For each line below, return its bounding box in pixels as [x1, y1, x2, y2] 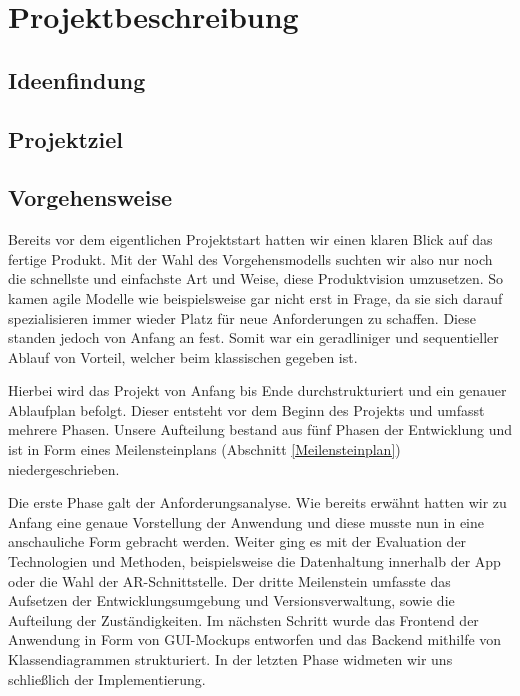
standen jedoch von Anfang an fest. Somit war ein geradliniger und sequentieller [8, 327, 499, 348]
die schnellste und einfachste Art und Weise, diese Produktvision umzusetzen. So [8, 268, 504, 289]
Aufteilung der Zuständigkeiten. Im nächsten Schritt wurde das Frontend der [8, 609, 479, 630]
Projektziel [8, 123, 123, 154]
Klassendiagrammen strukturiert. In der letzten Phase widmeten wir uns [8, 649, 453, 670]
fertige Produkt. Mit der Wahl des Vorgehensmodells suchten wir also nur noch [8, 248, 493, 269]
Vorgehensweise [8, 182, 172, 213]
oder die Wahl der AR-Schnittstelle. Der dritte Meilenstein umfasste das [8, 570, 451, 591]
